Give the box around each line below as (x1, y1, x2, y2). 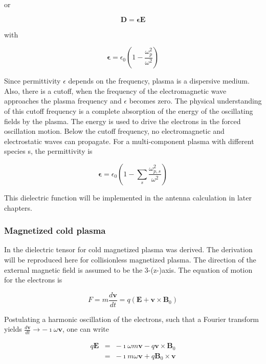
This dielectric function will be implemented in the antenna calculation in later (4, 192, 252, 203)
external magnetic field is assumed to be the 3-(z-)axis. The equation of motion (4, 264, 253, 275)
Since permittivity (4, 75, 61, 86)
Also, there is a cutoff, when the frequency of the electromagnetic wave (4, 85, 227, 96)
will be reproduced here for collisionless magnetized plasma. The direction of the (4, 254, 256, 265)
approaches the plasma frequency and (4, 95, 122, 106)
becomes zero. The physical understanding (129, 95, 262, 106)
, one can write (62, 323, 109, 334)
